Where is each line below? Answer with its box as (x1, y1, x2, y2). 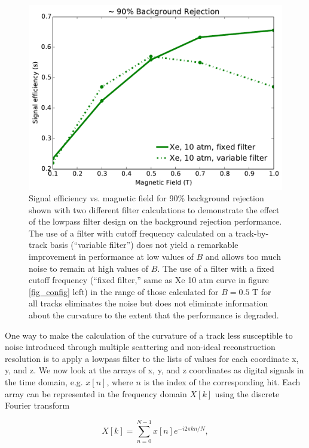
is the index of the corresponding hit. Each (143, 376, 301, 388)
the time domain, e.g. (5, 376, 83, 388)
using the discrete (215, 387, 280, 400)
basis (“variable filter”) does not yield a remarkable (50, 238, 238, 251)
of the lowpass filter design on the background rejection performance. (29, 215, 282, 228)
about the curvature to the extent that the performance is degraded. (29, 309, 279, 321)
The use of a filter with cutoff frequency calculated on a (29, 226, 233, 239)
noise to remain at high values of (29, 262, 149, 274)
